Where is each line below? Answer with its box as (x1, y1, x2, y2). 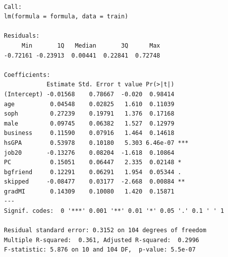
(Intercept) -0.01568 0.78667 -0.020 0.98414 (4, 90, 174, 98)
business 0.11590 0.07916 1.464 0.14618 (4, 129, 174, 137)
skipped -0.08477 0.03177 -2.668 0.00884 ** (4, 178, 185, 186)
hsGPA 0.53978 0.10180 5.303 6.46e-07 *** (4, 139, 189, 146)
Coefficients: (4, 71, 51, 78)
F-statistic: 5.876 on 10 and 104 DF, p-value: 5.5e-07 (4, 246, 196, 254)
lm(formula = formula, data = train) (4, 13, 128, 20)
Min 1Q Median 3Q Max (21, 42, 160, 49)
